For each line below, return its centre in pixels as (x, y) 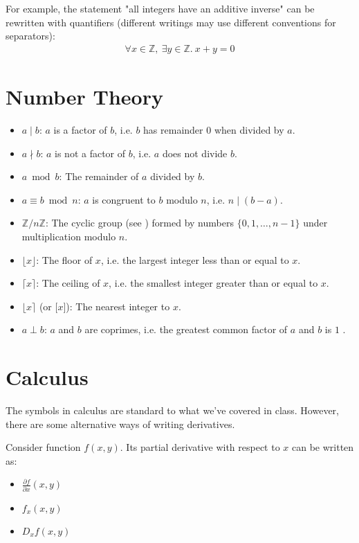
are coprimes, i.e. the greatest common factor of (186, 329)
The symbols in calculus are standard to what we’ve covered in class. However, (172, 410)
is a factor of (80, 129)
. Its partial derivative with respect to (200, 447)
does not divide (195, 153)
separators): (30, 36)
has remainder (173, 129)
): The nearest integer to (118, 306)
